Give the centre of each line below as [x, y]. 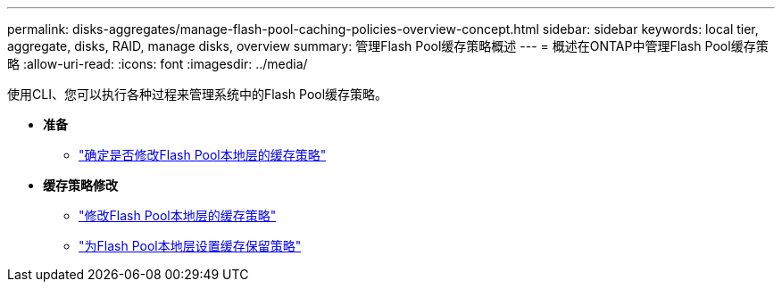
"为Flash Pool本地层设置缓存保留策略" [190, 246]
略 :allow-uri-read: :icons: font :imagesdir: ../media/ [158, 64]
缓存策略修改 [80, 185]
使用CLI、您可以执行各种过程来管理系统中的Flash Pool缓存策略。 [198, 94]
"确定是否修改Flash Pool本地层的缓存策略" [203, 155]
